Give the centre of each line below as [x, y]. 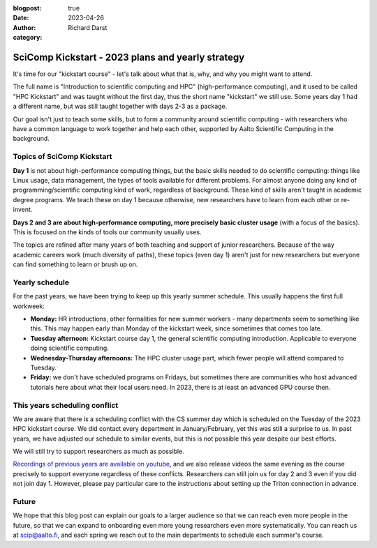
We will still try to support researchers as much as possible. [98, 451]
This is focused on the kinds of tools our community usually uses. [107, 232]
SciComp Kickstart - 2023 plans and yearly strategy [129, 57]
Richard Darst [88, 27]
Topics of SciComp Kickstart [62, 157]
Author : [24, 27]
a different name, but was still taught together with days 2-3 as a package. [120, 106]
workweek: [29, 306]
